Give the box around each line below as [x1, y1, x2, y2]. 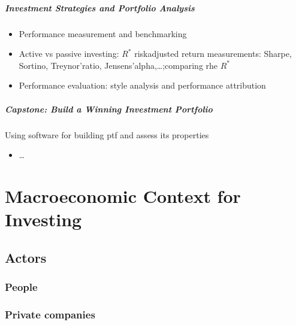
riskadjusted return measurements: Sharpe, [134, 47, 292, 60]
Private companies [5, 306, 95, 321]
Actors [5, 248, 47, 266]
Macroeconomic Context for [5, 183, 241, 208]
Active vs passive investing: [19, 47, 119, 60]
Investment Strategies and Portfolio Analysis [5, 1, 195, 14]
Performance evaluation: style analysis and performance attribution [19, 79, 266, 92]
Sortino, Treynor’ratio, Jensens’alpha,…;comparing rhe [19, 59, 218, 71]
